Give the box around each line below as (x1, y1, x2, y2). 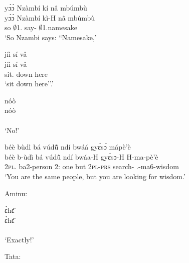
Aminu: (5, 188, 28, 198)
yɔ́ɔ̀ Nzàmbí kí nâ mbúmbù (5, 3, 87, 13)
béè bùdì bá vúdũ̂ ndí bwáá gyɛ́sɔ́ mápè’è (5, 142, 131, 152)
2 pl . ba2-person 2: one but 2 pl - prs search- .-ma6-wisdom (5, 161, 179, 172)
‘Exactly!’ (5, 234, 34, 244)
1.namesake (42, 22, 77, 33)
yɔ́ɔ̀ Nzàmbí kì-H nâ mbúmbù (5, 12, 95, 23)
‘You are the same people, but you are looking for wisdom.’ (5, 171, 185, 181)
